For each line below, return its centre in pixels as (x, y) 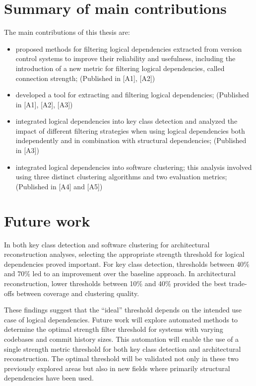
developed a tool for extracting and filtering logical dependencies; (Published (132, 95)
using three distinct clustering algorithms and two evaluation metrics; (121, 177)
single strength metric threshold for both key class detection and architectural (123, 348)
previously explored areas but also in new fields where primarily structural (117, 368)
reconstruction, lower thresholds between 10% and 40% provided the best (115, 283)
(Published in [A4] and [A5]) (59, 186)
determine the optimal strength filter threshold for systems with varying (114, 329)
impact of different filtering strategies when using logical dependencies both (130, 130)
